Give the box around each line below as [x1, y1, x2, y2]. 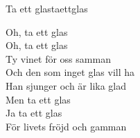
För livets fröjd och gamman [6, 119, 127, 133]
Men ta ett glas [6, 92, 71, 106]
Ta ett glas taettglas [6, 1, 88, 15]
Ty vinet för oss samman [6, 51, 111, 66]
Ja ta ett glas [6, 106, 62, 120]
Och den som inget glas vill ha [6, 65, 135, 79]
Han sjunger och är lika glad [6, 78, 127, 92]
